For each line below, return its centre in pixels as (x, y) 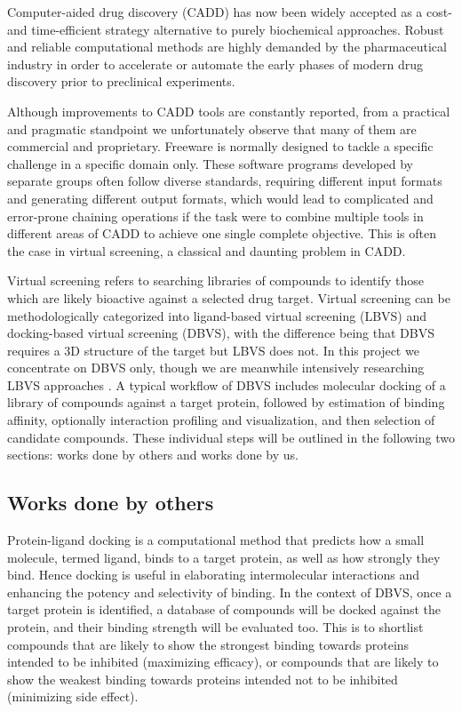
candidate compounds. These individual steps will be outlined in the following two (231, 437)
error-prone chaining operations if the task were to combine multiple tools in (215, 216)
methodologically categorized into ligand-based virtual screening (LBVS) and (217, 315)
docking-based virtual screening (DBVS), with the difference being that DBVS (221, 333)
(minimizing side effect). (73, 696)
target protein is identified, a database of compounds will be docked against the (224, 609)
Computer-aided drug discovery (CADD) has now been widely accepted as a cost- (230, 12)
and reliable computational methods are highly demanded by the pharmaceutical (227, 47)
